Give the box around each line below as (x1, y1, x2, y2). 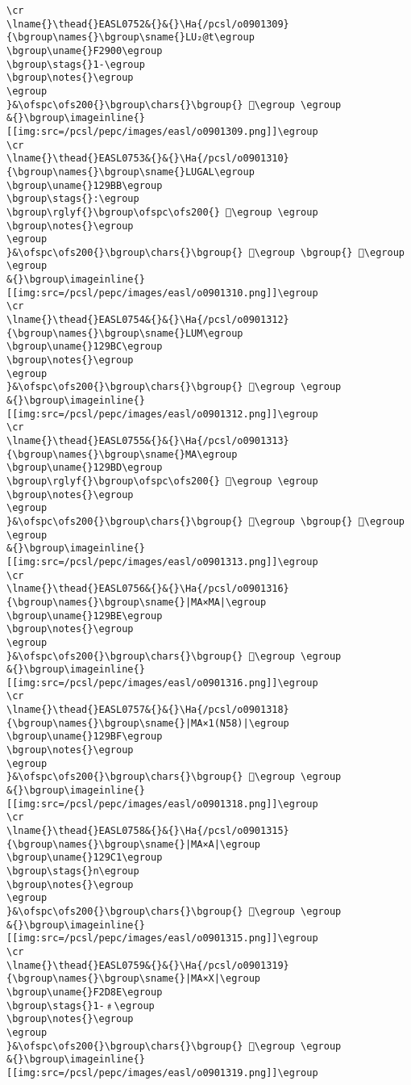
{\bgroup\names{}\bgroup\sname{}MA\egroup (6, 448, 238, 460)
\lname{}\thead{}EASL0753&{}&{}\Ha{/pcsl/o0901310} (6, 153, 289, 165)
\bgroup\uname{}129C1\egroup (6, 852, 163, 864)
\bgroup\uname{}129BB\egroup (6, 179, 163, 191)
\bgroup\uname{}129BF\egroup (6, 731, 163, 743)
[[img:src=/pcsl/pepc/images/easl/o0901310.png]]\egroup (6, 287, 318, 299)
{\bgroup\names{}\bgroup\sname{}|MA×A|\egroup (6, 838, 260, 850)
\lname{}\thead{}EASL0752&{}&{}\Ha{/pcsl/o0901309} (6, 18, 289, 30)
